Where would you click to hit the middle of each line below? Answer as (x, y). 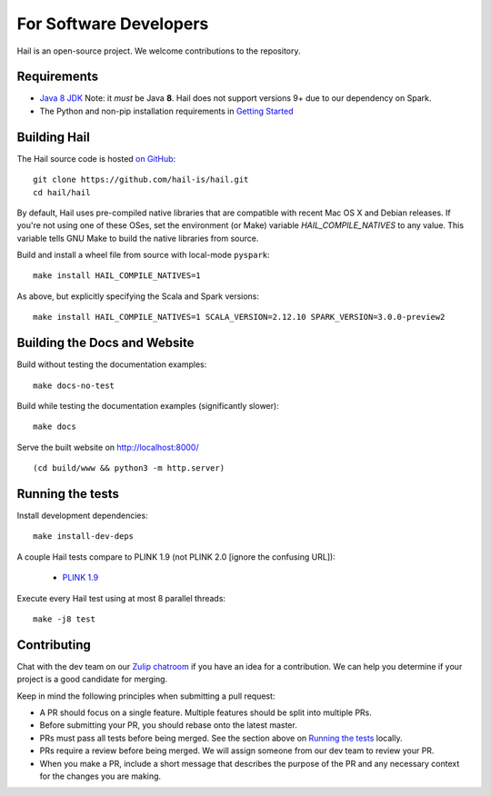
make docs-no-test (74, 385)
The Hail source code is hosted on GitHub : (96, 158)
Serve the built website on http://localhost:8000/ (108, 447)
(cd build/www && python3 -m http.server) (129, 468)
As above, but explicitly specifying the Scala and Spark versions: (138, 296)
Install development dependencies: (83, 516)
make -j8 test (64, 619)
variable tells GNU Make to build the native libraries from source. (138, 238)
